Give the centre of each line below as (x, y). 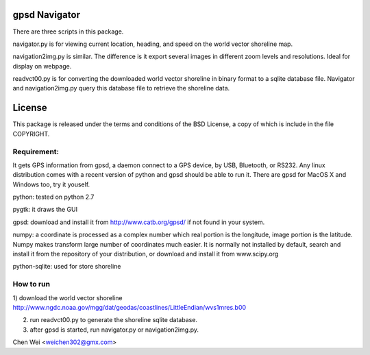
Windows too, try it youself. (51, 184)
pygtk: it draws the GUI (45, 210)
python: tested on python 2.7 (53, 197)
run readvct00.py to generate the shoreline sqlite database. (114, 320)
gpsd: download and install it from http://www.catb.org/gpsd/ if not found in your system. (139, 222)
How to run (32, 284)
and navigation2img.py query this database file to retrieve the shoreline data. (121, 88)
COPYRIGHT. (31, 134)
